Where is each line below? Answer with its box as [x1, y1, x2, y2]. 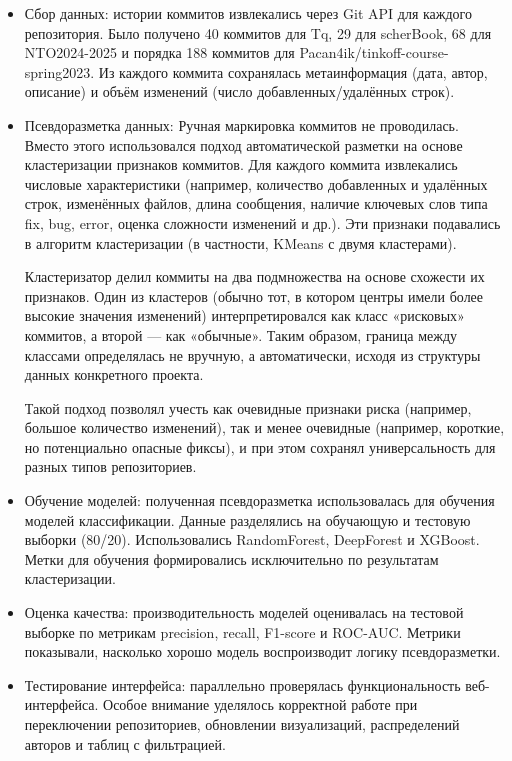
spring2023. [24, 61, 95, 82]
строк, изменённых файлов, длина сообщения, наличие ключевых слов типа [24, 193, 488, 214]
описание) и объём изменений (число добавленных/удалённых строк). [24, 81, 455, 102]
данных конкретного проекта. [24, 364, 204, 385]
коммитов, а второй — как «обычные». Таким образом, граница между [24, 324, 458, 345]
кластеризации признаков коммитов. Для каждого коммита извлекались [24, 154, 458, 175]
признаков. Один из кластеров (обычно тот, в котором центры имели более [24, 285, 484, 306]
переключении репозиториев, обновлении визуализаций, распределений [24, 714, 460, 734]
